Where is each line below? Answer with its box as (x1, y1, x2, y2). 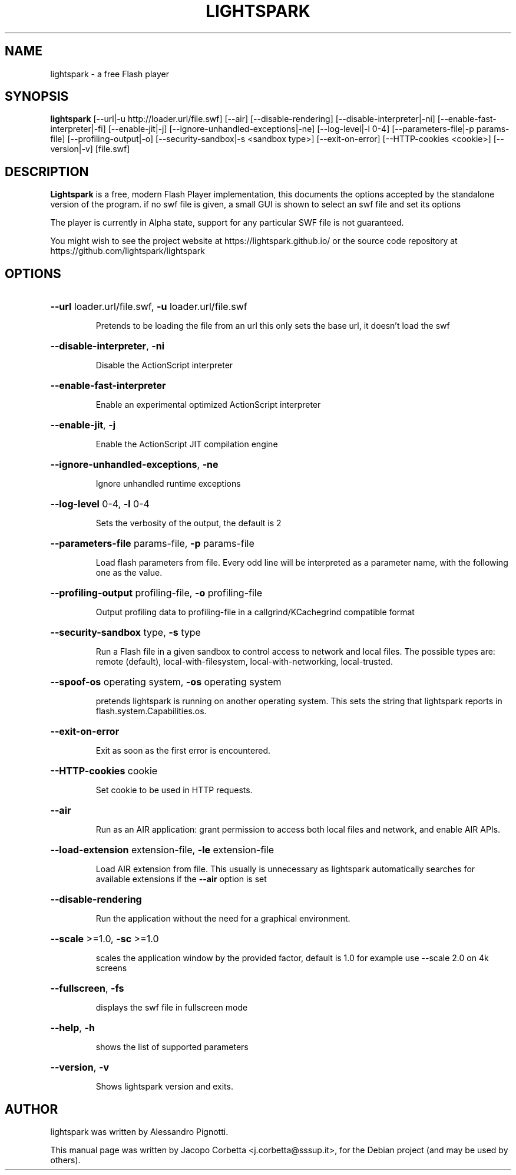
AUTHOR (5, 1101, 58, 1117)
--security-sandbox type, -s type (50, 626, 201, 639)
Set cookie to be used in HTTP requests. (95, 785, 253, 796)
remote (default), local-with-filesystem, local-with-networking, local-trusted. (95, 656, 393, 667)
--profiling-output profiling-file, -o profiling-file (50, 587, 263, 599)
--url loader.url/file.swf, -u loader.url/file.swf (50, 301, 247, 313)
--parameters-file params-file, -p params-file (50, 537, 254, 550)
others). (50, 1154, 81, 1165)
